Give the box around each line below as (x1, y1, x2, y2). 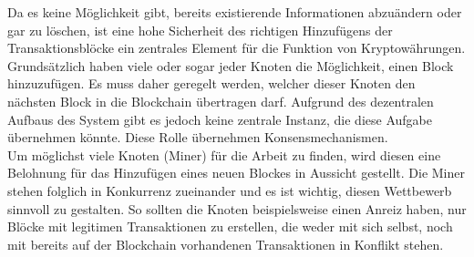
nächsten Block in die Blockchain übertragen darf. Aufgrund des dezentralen (7, 91, 434, 110)
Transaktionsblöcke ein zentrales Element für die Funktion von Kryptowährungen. (7, 38, 466, 57)
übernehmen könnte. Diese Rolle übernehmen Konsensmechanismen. (7, 128, 388, 147)
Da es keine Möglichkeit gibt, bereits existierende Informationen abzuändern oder (7, 3, 462, 21)
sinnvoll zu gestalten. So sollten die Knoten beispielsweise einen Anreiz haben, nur (7, 199, 467, 218)
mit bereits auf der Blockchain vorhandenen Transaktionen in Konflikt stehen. (7, 234, 444, 253)
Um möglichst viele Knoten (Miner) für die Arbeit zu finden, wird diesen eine (7, 145, 441, 164)
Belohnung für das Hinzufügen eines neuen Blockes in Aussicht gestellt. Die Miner (7, 163, 465, 182)
